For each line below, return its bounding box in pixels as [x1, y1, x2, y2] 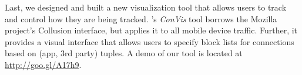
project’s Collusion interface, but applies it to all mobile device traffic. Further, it [5, 24, 298, 36]
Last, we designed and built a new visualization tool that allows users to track [5, 1, 287, 13]
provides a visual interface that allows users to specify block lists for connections [5, 35, 294, 47]
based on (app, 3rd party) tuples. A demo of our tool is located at [5, 47, 243, 59]
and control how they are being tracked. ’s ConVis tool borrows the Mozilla [5, 12, 277, 25]
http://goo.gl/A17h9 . [5, 58, 82, 70]
